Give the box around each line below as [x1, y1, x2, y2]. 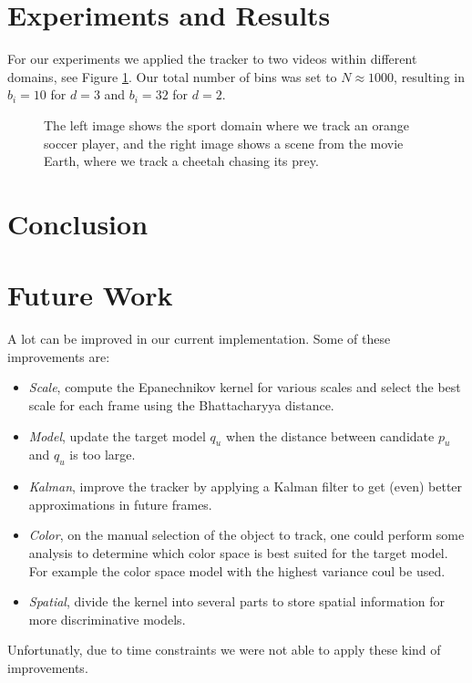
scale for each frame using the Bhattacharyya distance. [28, 395, 334, 414]
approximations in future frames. [28, 494, 212, 513]
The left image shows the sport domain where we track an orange [44, 115, 409, 134]
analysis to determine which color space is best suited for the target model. [28, 543, 448, 562]
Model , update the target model [28, 426, 206, 445]
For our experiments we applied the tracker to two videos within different [7, 49, 417, 68]
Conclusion [7, 204, 149, 242]
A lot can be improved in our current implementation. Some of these [7, 329, 391, 348]
